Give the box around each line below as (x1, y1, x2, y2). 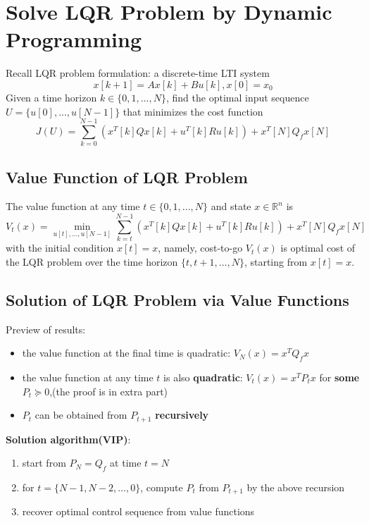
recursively (155, 407, 209, 422)
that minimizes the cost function (123, 104, 263, 118)
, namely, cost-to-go (158, 240, 243, 255)
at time (110, 455, 142, 470)
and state (211, 199, 251, 214)
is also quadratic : (163, 369, 243, 384)
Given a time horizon (6, 90, 97, 104)
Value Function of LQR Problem (6, 166, 248, 187)
